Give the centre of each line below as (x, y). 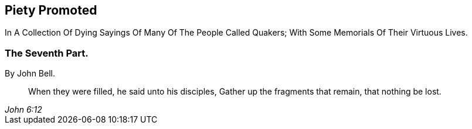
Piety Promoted (51, 10)
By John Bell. (30, 74)
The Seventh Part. (47, 53)
